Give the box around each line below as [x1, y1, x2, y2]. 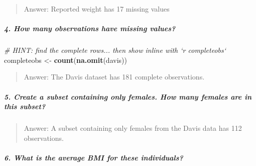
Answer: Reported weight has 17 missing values [24, 4, 170, 14]
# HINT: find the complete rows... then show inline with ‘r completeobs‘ [4, 45, 226, 55]
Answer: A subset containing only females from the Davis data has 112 [24, 123, 242, 133]
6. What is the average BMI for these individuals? [4, 152, 183, 162]
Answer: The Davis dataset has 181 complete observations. [24, 71, 205, 82]
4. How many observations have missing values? [4, 23, 176, 34]
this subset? [4, 101, 46, 112]
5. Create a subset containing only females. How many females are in [4, 91, 252, 102]
